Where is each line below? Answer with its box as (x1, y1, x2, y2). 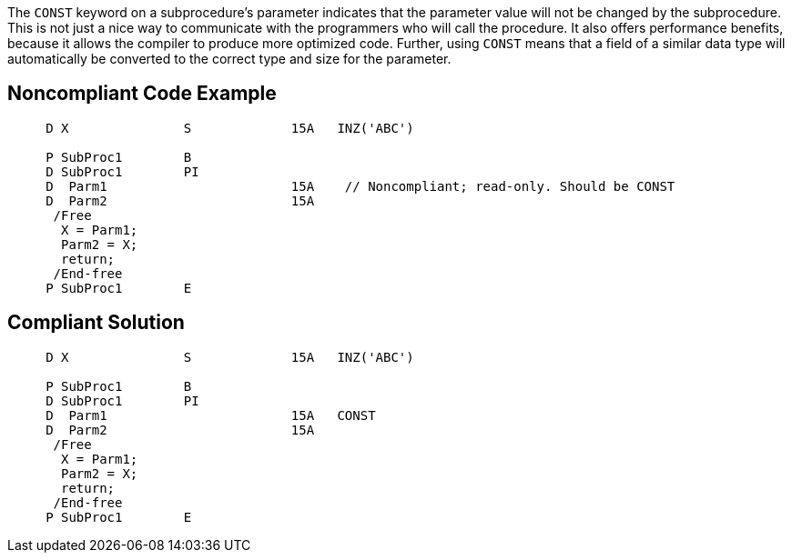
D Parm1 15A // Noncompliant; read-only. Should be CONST (46, 178, 675, 194)
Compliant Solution (7, 311, 185, 335)
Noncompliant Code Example (7, 82, 277, 105)
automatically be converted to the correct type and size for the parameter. (7, 51, 452, 66)
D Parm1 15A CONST (46, 407, 376, 423)
